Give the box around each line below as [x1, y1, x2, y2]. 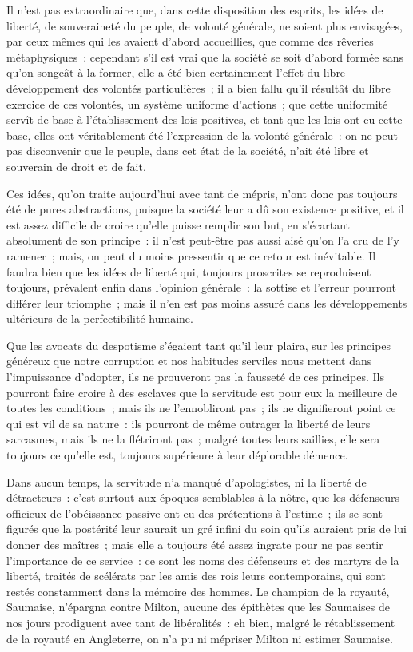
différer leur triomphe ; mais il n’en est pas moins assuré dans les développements [6, 294, 407, 311]
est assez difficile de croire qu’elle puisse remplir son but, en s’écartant [6, 216, 351, 233]
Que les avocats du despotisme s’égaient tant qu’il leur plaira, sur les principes [6, 336, 391, 353]
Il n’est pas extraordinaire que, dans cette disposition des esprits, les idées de [6, 2, 383, 18]
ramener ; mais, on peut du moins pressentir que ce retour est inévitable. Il [6, 247, 376, 264]
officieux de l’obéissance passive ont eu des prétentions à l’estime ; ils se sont [6, 504, 383, 521]
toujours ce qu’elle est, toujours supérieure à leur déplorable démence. [6, 447, 348, 463]
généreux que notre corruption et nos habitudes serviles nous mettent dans [6, 352, 372, 369]
